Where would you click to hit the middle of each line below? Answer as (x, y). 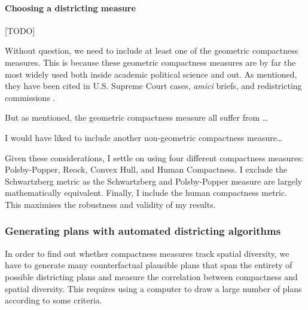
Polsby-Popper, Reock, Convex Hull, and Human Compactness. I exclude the (146, 169)
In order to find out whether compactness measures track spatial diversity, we (147, 253)
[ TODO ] (20, 30)
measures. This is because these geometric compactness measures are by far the (150, 62)
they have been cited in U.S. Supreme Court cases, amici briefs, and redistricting (153, 86)
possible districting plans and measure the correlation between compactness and (151, 276)
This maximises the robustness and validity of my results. (110, 204)
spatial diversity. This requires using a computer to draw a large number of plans (153, 288)
